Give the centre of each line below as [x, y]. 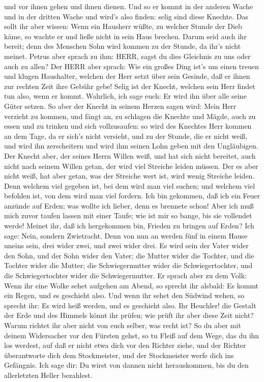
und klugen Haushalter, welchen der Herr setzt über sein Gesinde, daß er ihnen [127, 76]
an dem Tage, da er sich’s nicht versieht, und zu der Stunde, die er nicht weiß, [126, 136]
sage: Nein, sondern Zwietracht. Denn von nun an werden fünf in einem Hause [126, 235]
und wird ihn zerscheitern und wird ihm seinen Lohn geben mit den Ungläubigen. [131, 146]
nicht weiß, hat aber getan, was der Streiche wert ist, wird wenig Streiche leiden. [129, 176]
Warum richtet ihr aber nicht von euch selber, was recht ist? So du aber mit [123, 325]
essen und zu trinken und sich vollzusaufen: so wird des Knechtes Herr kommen [128, 126]
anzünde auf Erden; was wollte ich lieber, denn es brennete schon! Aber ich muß [129, 205]
